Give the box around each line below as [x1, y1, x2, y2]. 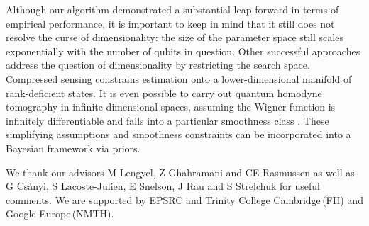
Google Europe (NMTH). [6, 206, 114, 221]
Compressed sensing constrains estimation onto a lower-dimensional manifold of [6, 71, 352, 86]
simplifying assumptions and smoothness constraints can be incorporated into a [6, 127, 351, 142]
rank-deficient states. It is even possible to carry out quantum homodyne [6, 85, 322, 100]
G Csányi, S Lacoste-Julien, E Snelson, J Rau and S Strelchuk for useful [6, 179, 320, 193]
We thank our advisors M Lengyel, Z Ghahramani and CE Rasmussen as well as [6, 164, 355, 179]
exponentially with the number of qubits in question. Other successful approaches [6, 43, 360, 58]
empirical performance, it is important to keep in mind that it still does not [6, 16, 335, 30]
